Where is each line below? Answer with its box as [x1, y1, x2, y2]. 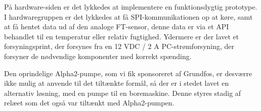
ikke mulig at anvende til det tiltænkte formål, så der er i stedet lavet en [4, 78, 229, 88]
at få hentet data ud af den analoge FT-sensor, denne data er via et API [4, 21, 229, 32]
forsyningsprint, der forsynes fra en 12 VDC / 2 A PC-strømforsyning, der [4, 41, 235, 51]
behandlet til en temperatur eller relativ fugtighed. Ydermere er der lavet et [4, 31, 239, 41]
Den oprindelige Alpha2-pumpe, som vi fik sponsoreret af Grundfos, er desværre [4, 68, 252, 78]
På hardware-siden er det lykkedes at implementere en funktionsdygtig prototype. [4, 2, 257, 12]
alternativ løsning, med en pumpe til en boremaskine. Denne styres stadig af [4, 87, 241, 98]
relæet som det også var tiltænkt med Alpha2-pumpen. [4, 97, 175, 108]
